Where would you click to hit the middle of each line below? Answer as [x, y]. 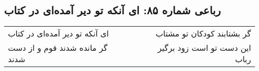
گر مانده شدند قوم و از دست [58, 48]
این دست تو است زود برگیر [204, 48]
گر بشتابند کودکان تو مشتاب [203, 34]
